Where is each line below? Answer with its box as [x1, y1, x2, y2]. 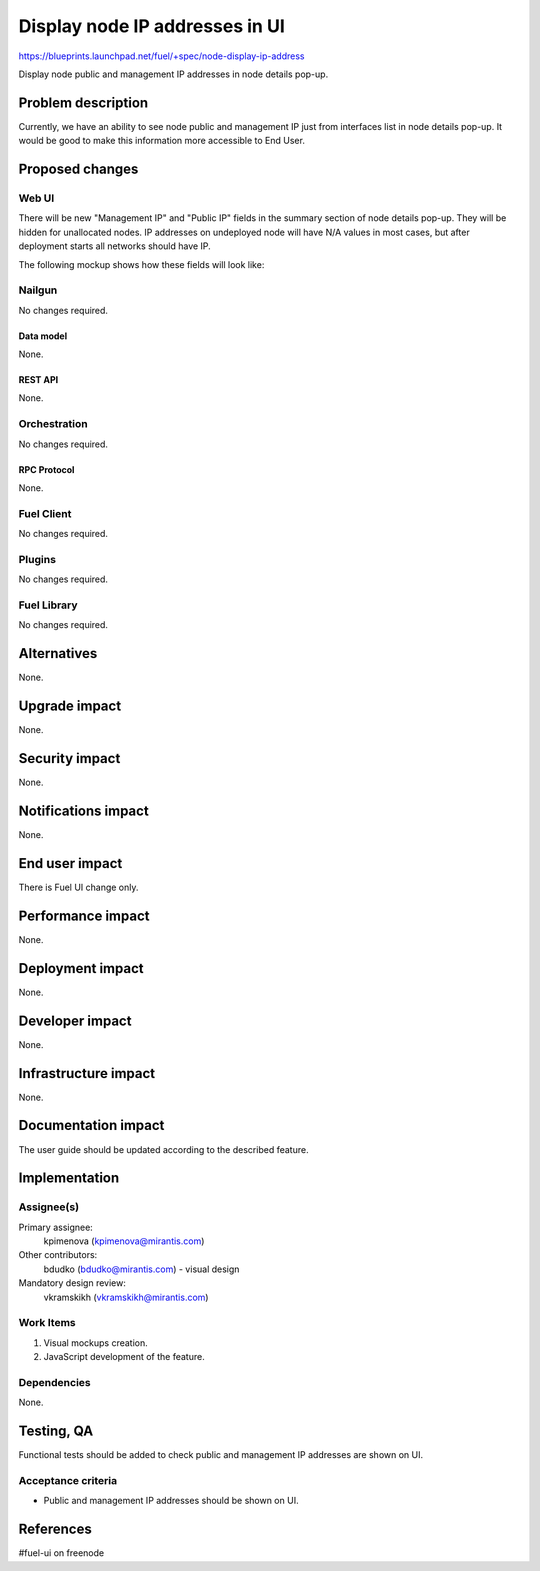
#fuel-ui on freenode [18, 1547, 105, 1559]
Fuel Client [18, 506, 72, 520]
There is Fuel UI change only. [18, 881, 139, 893]
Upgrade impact [18, 698, 122, 715]
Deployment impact [18, 960, 144, 977]
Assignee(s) [18, 1200, 80, 1214]
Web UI [18, 191, 55, 205]
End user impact [18, 855, 123, 872]
